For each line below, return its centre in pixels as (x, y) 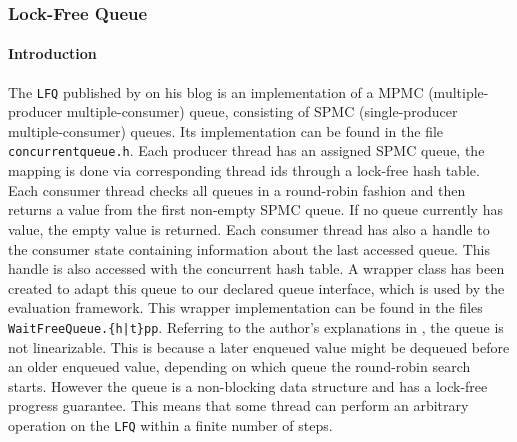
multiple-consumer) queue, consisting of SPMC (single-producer (262, 111)
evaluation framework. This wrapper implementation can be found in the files (245, 307)
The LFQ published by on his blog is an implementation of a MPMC (216, 91)
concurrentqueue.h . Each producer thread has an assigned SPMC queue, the (246, 150)
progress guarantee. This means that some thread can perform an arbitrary (238, 405)
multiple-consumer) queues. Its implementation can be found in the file (226, 130)
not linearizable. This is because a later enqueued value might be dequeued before (259, 346)
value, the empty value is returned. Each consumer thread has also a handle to (249, 228)
